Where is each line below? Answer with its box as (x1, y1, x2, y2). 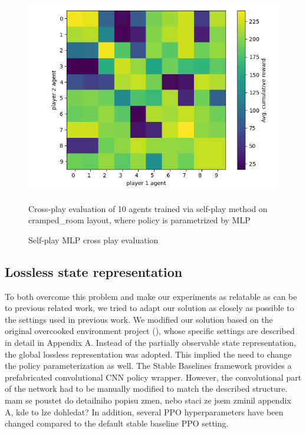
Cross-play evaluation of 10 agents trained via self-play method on (28, 202, 268, 214)
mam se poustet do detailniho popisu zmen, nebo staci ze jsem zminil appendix (5, 394, 291, 406)
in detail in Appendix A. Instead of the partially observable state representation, (5, 336, 297, 348)
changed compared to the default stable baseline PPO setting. (5, 417, 229, 429)
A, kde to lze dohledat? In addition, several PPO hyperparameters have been (5, 405, 284, 418)
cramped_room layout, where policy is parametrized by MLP (28, 214, 251, 226)
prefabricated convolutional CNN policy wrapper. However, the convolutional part (5, 371, 302, 383)
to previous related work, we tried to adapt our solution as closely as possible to (5, 302, 294, 314)
